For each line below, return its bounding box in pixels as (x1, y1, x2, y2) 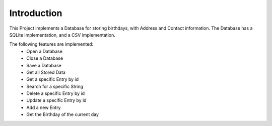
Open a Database (26, 48, 63, 54)
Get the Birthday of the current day (26, 111, 99, 117)
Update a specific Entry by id (26, 97, 87, 103)
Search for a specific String (26, 83, 83, 89)
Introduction (9, 8, 62, 19)
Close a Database (26, 55, 63, 61)
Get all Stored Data (26, 69, 65, 75)
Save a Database (26, 62, 61, 68)
